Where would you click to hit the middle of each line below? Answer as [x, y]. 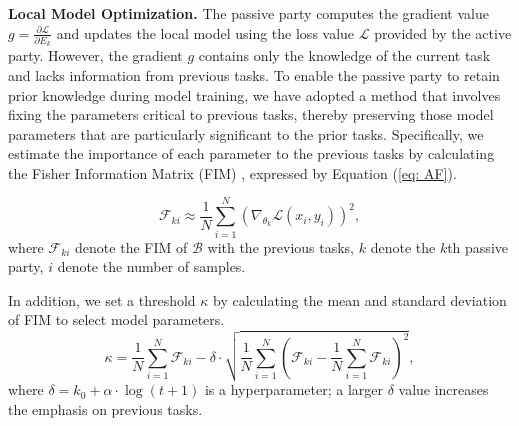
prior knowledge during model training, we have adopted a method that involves [254, 94]
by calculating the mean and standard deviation [360, 299]
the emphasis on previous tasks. [105, 408]
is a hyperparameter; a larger [293, 389]
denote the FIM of [131, 246]
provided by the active [443, 32]
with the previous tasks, [281, 246]
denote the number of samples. [151, 266]
